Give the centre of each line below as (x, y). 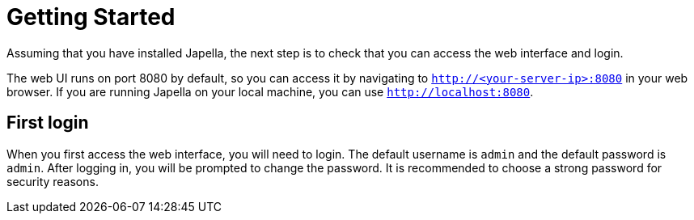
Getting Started (91, 17)
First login (48, 123)
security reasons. (53, 181)
